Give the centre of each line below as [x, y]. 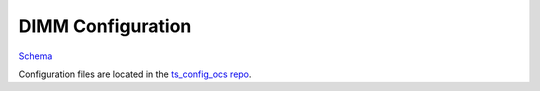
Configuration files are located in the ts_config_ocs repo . [135, 74]
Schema [35, 56]
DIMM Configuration [105, 26]
